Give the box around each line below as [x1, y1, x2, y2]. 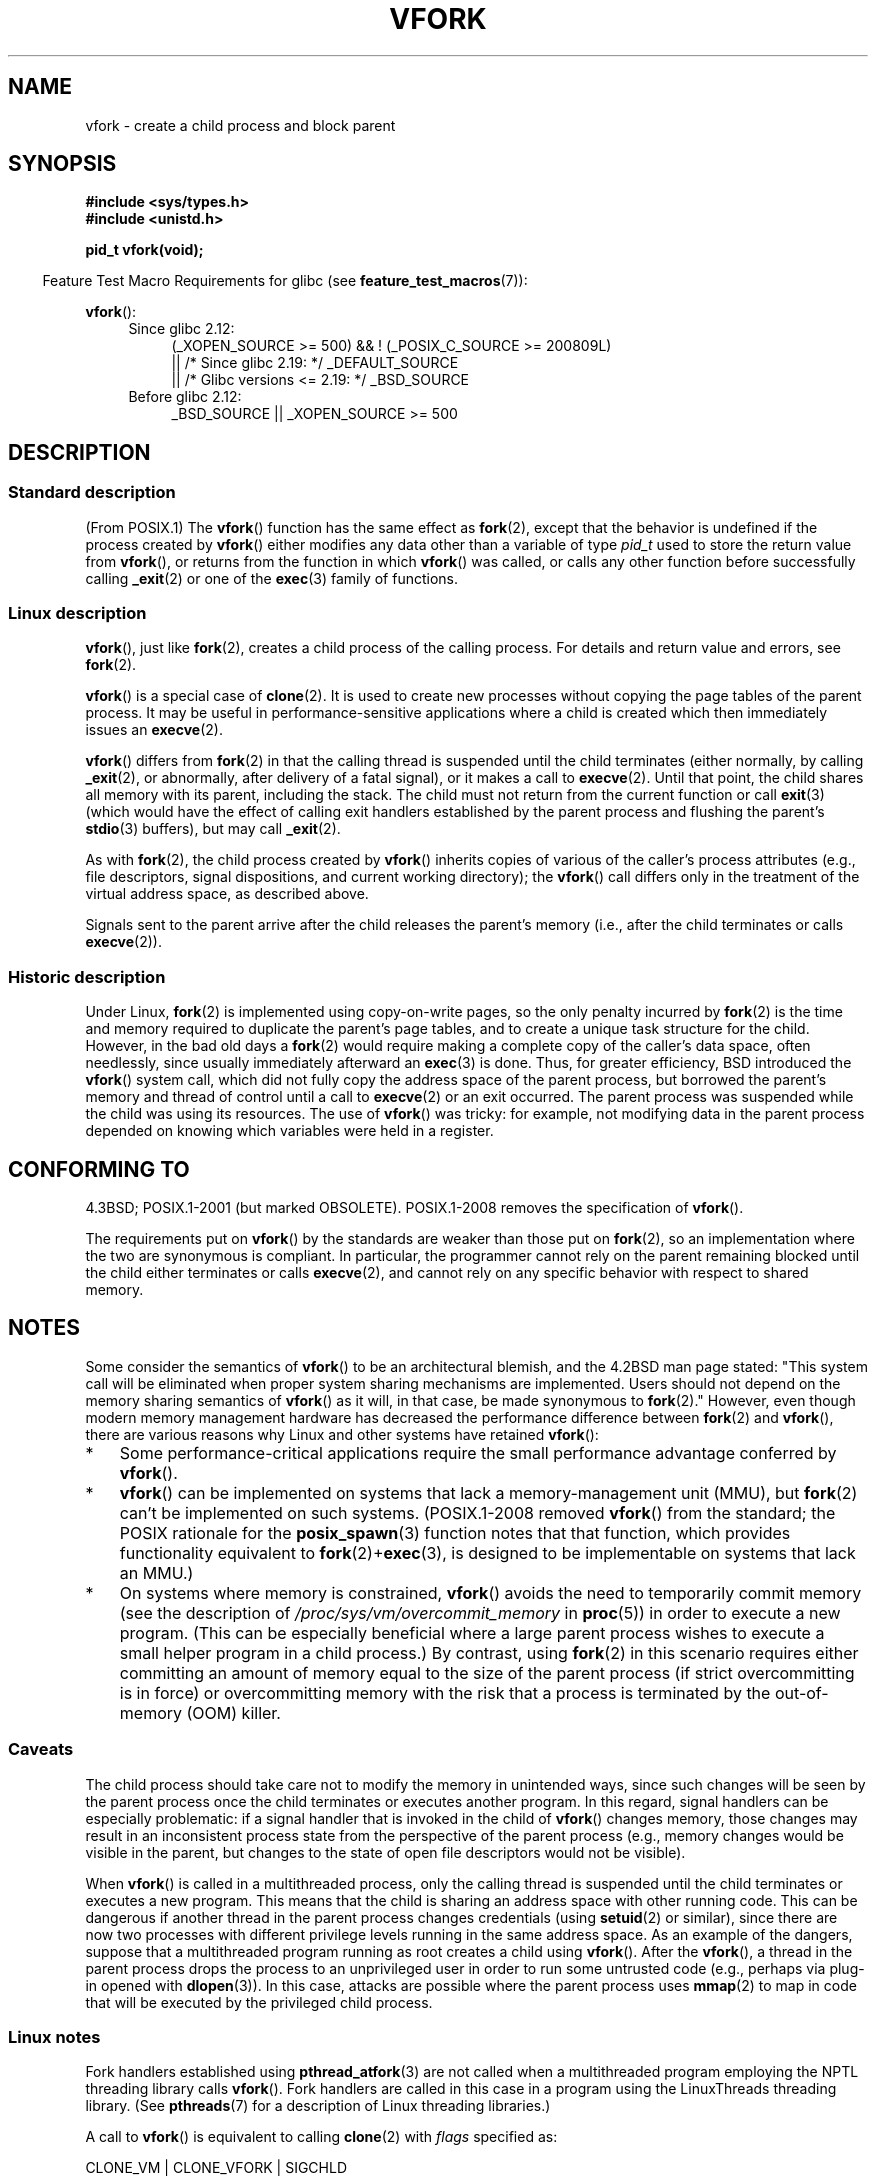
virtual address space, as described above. [85, 885, 369, 903]
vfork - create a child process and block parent [85, 116, 396, 134]
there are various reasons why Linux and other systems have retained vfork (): [85, 1425, 599, 1443]
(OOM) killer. [186, 1702, 281, 1723]
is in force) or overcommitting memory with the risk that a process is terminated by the [119, 1682, 771, 1703]
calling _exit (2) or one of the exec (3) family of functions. [85, 569, 458, 587]
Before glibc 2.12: [128, 388, 242, 406]
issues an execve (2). [85, 721, 223, 739]
